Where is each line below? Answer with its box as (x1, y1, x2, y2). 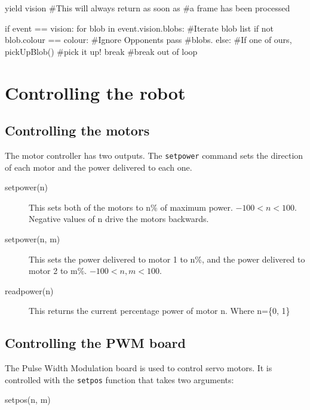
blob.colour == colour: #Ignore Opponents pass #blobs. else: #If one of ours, (5, 33, 292, 46)
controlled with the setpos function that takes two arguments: (5, 373, 234, 386)
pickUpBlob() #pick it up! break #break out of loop (5, 45, 198, 57)
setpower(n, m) (5, 232, 60, 245)
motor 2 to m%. (29, 264, 87, 277)
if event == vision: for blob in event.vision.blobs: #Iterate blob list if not (5, 21, 274, 34)
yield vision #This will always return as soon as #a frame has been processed (5, 2, 290, 14)
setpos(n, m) (5, 393, 51, 406)
